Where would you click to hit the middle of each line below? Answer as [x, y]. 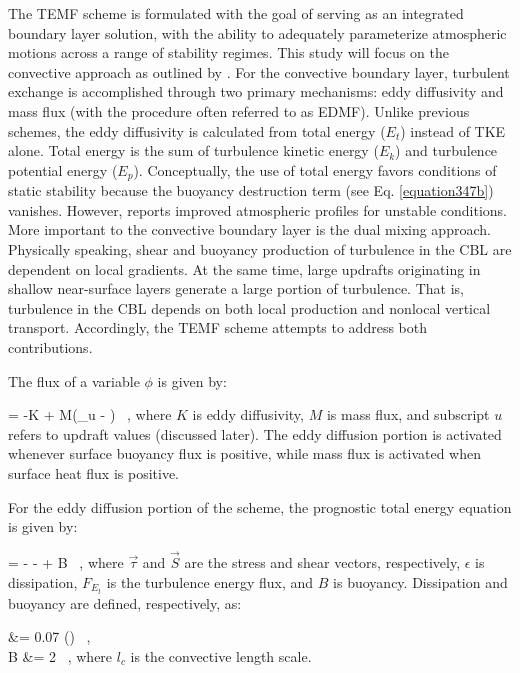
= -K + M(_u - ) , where [90, 414]
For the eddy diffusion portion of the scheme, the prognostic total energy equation [260, 506]
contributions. [50, 346]
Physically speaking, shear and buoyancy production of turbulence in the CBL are [260, 248]
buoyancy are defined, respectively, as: [125, 602]
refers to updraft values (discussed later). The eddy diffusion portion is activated [255, 433]
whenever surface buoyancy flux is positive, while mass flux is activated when [245, 453]
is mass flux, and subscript [408, 414]
